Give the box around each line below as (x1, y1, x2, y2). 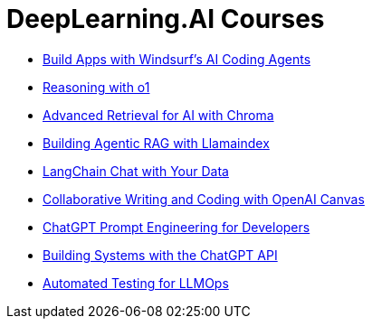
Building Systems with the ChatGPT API (43, 247, 278, 263)
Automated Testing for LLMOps (43, 275, 229, 291)
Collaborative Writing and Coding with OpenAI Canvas (43, 191, 365, 207)
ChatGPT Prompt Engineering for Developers (43, 219, 310, 235)
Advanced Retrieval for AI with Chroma (43, 107, 274, 123)
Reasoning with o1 (43, 79, 150, 95)
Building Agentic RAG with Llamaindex (43, 135, 270, 151)
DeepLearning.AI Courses (6, 4, 325, 34)
